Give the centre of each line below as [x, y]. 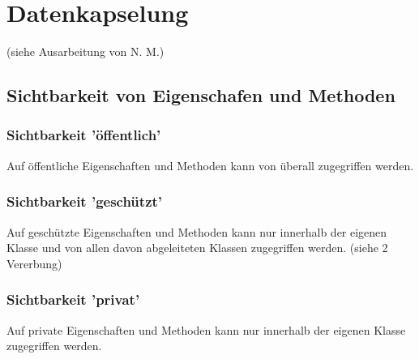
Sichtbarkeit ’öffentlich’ [84, 135]
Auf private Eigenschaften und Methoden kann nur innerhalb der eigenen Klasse [206, 329]
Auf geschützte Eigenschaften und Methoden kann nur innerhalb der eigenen [197, 231]
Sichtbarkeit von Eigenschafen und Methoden [201, 95]
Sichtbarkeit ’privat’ [73, 299]
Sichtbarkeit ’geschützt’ [85, 201]
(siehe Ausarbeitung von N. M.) [86, 51]
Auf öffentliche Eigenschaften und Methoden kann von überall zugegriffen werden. [210, 165]
